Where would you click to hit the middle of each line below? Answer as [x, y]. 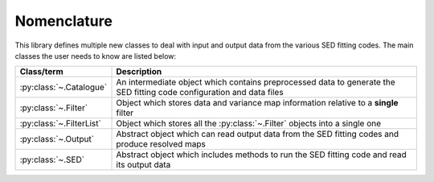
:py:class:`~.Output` [57, 139]
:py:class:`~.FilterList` [61, 123]
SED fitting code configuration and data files [200, 93]
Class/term [41, 72]
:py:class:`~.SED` [52, 159]
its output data [143, 165]
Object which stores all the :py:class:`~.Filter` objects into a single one [249, 123]
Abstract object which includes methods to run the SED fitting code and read [261, 155]
